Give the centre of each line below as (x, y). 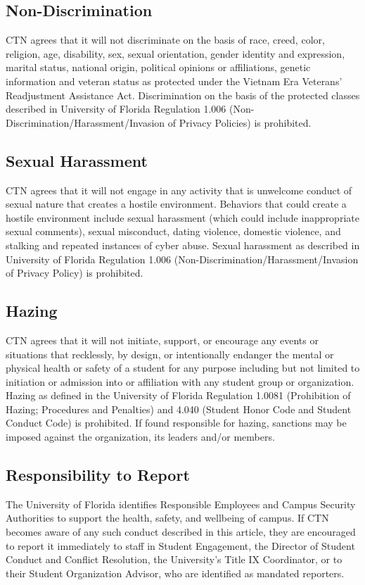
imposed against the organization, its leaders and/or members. (140, 437)
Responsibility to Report (98, 475)
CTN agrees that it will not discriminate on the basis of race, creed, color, (165, 40)
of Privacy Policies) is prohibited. (239, 122)
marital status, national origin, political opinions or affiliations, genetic (158, 67)
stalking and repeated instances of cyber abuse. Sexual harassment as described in (183, 245)
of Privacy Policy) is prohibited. (75, 273)
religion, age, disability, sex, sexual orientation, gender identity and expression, (175, 53)
